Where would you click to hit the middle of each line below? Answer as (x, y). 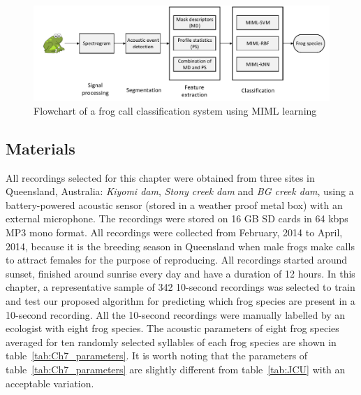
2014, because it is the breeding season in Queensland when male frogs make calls (180, 246)
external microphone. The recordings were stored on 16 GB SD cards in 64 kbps (177, 218)
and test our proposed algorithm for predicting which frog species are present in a (180, 300)
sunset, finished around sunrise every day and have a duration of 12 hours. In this (180, 273)
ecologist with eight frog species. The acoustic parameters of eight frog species (172, 328)
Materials (40, 148)
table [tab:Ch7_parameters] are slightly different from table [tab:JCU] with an (176, 369)
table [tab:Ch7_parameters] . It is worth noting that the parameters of (157, 355)
